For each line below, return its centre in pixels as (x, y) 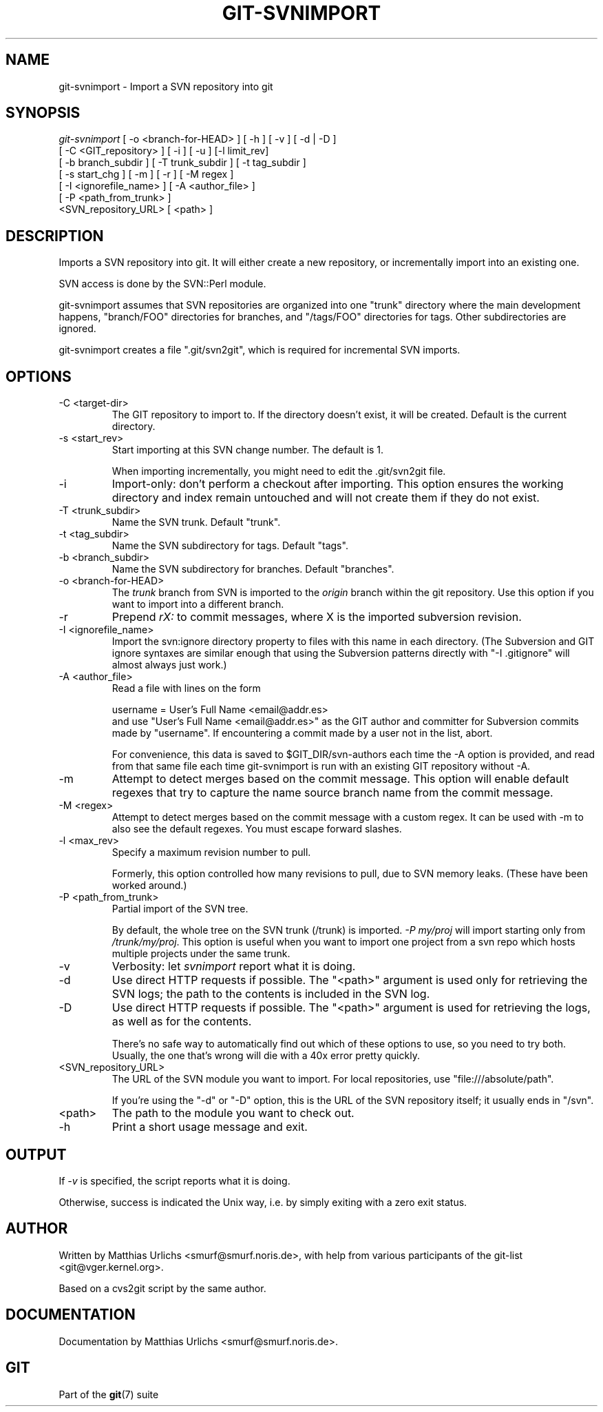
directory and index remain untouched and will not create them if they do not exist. (326, 498)
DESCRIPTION (55, 236)
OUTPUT (36, 1154)
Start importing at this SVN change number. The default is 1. (248, 450)
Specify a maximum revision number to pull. (211, 852)
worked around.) (149, 886)
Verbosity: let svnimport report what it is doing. (234, 966)
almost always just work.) (169, 665)
